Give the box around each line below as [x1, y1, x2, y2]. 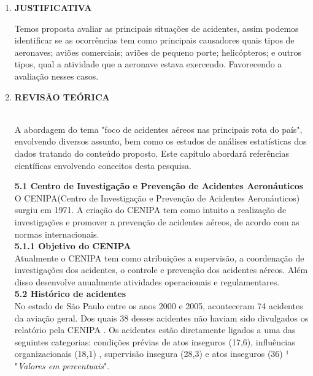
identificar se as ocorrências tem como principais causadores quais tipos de [14, 34, 295, 47]
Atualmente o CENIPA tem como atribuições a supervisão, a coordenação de [14, 251, 304, 264]
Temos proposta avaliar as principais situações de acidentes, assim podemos [14, 21, 299, 34]
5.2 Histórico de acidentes [14, 287, 126, 300]
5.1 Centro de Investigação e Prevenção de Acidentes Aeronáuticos [14, 179, 304, 192]
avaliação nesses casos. [14, 69, 99, 82]
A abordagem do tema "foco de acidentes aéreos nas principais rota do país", [14, 122, 303, 135]
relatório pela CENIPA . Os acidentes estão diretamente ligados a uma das [14, 323, 296, 336]
